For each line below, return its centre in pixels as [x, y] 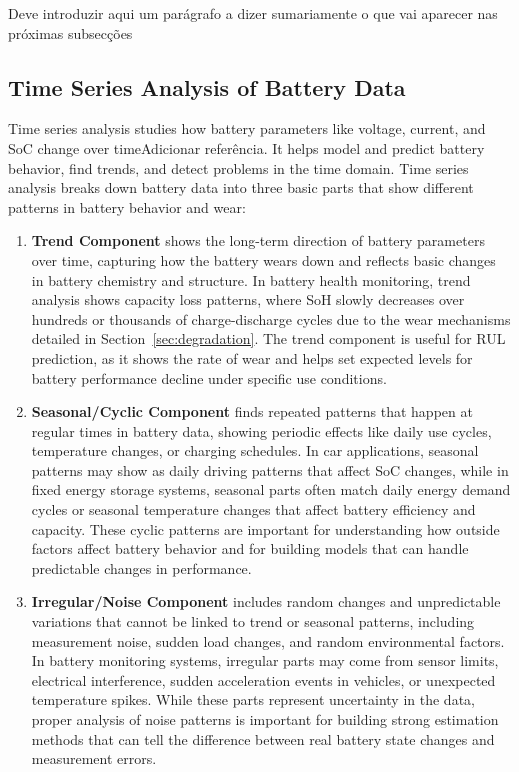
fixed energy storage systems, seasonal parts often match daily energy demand [271, 489]
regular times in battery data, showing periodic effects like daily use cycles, [261, 430]
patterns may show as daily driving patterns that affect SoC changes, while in [270, 469]
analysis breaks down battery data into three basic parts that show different [241, 187]
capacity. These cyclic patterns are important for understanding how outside [265, 528]
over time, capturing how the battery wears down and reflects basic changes [263, 259]
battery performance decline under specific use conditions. [209, 377]
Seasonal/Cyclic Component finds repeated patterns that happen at [252, 411]
